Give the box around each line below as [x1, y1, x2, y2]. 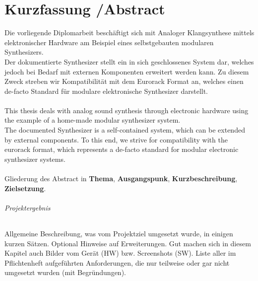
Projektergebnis [4, 202, 51, 212]
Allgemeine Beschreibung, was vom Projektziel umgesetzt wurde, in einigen [4, 228, 233, 239]
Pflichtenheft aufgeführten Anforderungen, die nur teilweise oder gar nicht [4, 257, 230, 268]
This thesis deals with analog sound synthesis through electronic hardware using [4, 105, 249, 115]
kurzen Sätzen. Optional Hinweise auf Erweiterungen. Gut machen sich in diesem [4, 238, 251, 248]
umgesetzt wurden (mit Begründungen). [4, 267, 126, 278]
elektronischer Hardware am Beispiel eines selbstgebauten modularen [4, 37, 214, 47]
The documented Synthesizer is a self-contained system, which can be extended [4, 125, 245, 135]
